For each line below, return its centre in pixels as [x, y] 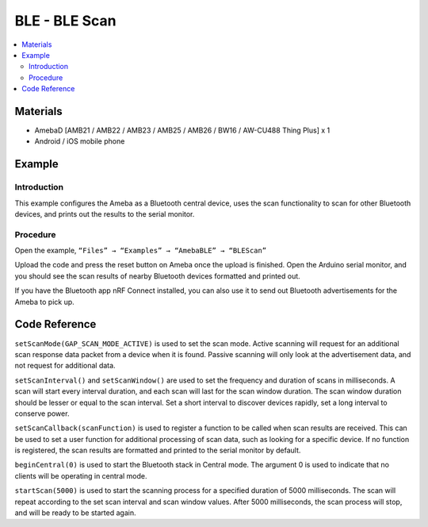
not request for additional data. [65, 366]
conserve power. [42, 414]
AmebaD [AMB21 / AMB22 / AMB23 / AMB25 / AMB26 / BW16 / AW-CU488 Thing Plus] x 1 [182, 130]
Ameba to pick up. [44, 302]
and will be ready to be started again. [75, 513]
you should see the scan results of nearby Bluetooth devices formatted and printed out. [157, 276]
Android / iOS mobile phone [80, 141]
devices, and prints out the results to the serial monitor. [105, 213]
